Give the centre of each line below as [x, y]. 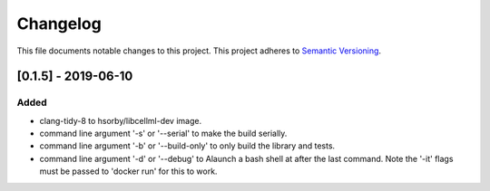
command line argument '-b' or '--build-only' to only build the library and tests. [187, 146]
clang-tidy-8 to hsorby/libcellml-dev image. [121, 120]
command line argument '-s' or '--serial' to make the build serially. [163, 134]
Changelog [59, 24]
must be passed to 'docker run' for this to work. [128, 171]
